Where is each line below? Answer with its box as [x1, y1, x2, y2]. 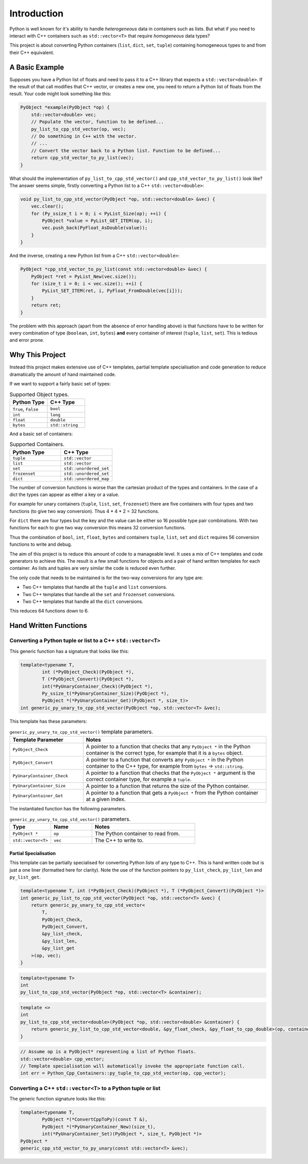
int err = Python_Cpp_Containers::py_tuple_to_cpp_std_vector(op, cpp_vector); [20, 1070, 226, 1076]
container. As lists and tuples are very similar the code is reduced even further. [9, 565, 176, 571]
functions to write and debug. [9, 541, 72, 547]
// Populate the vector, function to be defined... [31, 119, 164, 125]
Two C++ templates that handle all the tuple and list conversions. [22, 584, 168, 590]
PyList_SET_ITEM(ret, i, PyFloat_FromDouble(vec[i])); [42, 288, 183, 294]
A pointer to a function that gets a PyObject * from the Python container [86, 789, 259, 796]
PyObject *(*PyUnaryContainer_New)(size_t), [42, 1123, 156, 1130]
